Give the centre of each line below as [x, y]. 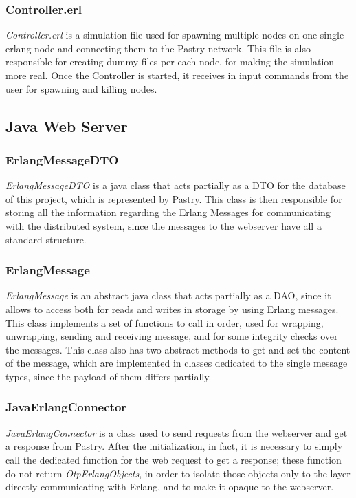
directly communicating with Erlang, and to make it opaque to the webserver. [170, 487]
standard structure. [46, 239]
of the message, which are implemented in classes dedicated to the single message [177, 363]
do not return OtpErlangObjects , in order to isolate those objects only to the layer [178, 473]
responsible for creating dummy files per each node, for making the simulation [170, 62]
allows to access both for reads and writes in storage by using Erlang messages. [172, 308]
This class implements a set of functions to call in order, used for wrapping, [165, 322]
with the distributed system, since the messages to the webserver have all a [164, 225]
